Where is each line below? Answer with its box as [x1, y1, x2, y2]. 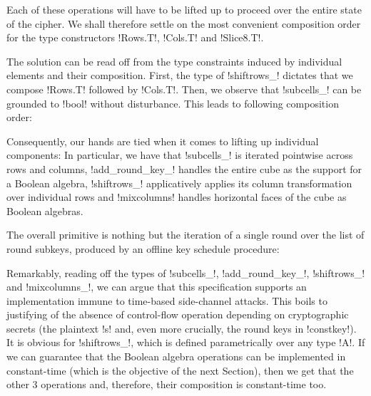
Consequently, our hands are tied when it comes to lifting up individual [6, 133, 319, 148]
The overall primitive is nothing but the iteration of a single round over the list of [6, 227, 365, 242]
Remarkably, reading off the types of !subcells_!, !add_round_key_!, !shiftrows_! [6, 265, 365, 280]
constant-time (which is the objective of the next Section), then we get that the [6, 363, 354, 377]
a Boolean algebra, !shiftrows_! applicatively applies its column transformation [6, 175, 352, 190]
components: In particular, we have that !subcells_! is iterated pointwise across [6, 147, 353, 162]
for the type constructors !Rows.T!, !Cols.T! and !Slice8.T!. [6, 30, 264, 45]
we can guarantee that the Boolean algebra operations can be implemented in [6, 349, 346, 364]
